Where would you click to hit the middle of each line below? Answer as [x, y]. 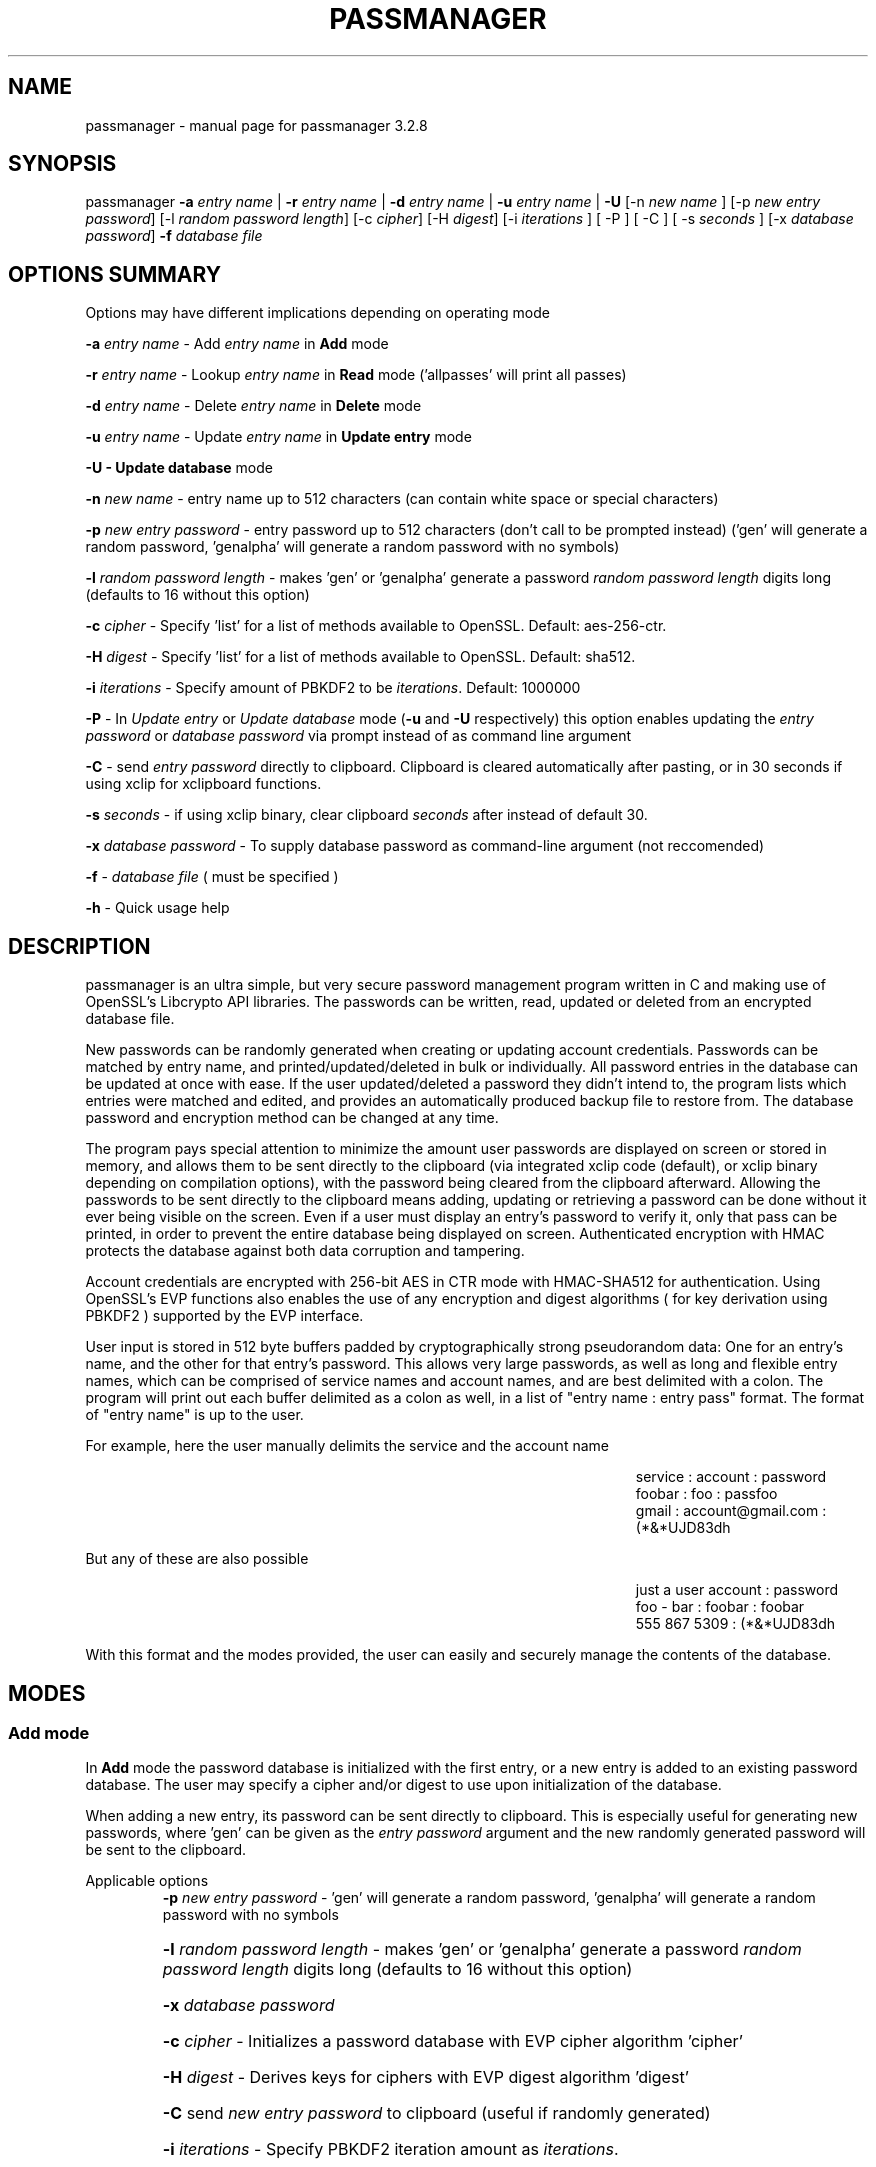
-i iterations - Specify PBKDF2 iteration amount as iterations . [390, 2149]
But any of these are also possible [197, 1559]
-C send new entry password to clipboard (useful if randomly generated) [436, 2113]
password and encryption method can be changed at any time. [292, 1118]
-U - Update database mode [179, 468]
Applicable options [147, 1881]
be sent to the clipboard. [166, 1850]
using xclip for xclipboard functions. [203, 784]
